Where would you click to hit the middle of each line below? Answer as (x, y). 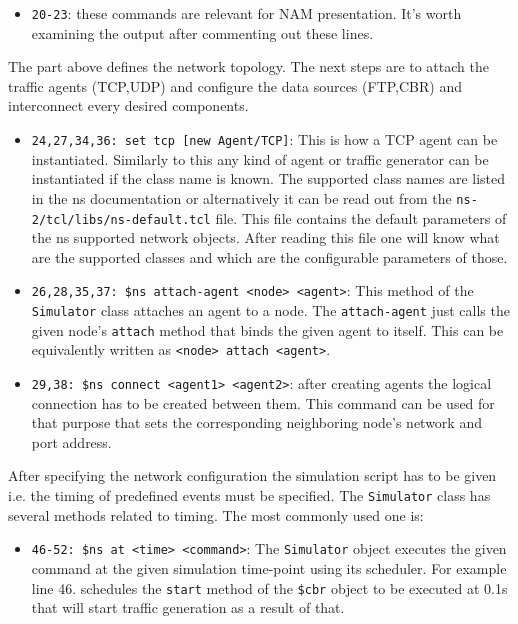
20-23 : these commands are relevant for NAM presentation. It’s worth (246, 13)
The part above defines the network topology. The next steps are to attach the (248, 66)
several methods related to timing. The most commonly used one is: (216, 514)
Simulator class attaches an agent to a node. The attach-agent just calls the (270, 310)
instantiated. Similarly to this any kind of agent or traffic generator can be (260, 158)
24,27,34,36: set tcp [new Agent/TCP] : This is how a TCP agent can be (264, 139)
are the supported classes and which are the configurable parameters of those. (269, 256)
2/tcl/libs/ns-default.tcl (121, 219)
